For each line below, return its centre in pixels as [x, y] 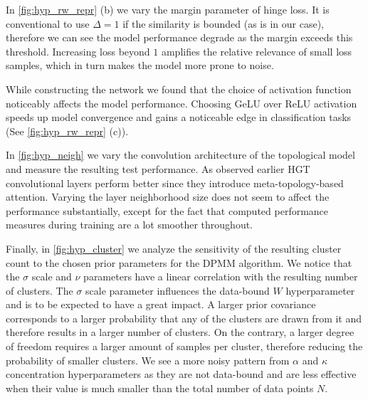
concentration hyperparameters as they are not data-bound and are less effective [181, 374]
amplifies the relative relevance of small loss [257, 51]
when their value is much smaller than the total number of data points [160, 388]
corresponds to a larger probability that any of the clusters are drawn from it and [184, 318]
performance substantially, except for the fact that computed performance [167, 210]
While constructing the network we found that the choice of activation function [179, 89]
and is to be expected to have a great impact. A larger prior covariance [161, 304]
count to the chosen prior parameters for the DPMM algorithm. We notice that [179, 262]
